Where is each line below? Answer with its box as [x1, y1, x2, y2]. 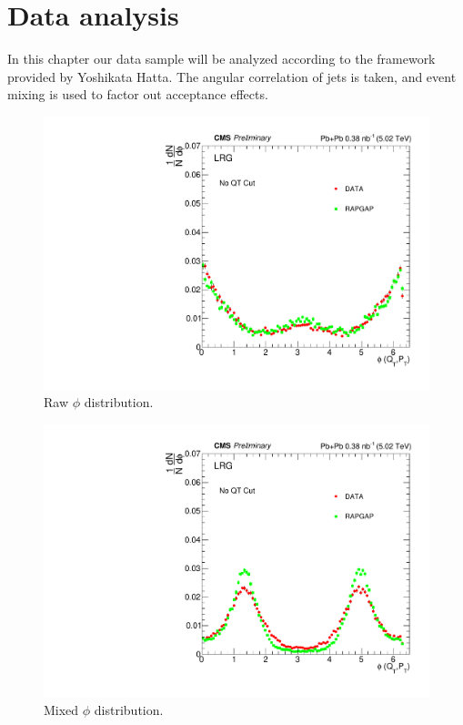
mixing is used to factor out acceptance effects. [7, 85, 268, 104]
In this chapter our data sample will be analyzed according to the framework [7, 49, 436, 68]
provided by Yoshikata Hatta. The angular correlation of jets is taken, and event [7, 66, 457, 86]
